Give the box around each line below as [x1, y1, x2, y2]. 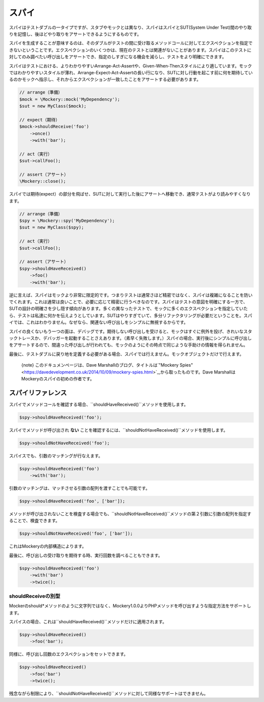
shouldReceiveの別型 [9, 592, 61, 599]
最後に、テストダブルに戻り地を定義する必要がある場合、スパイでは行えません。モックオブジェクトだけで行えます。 [9, 351, 244, 357]
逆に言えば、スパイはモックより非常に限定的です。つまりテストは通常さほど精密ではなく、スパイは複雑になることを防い [9, 292, 253, 298]
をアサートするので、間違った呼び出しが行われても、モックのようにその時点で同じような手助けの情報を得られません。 [9, 342, 248, 348]
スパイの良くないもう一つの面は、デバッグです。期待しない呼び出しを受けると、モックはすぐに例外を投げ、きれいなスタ [9, 328, 252, 334]
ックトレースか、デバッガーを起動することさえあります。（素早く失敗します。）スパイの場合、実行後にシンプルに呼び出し [9, 335, 252, 341]
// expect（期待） [19, 117, 60, 122]
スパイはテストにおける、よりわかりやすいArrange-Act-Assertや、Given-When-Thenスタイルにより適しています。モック [9, 63, 252, 68]
